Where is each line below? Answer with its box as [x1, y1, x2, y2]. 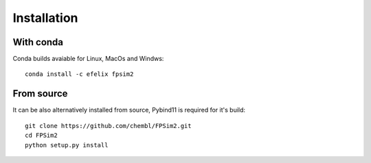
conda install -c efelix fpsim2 [25, 71, 134, 78]
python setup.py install [25, 141, 109, 149]
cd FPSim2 [25, 131, 58, 140]
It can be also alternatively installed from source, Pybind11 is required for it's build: [12, 106, 246, 114]
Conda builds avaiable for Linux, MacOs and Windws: [12, 55, 164, 63]
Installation [12, 10, 78, 25]
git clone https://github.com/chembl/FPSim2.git [25, 122, 192, 129]
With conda [12, 36, 64, 48]
